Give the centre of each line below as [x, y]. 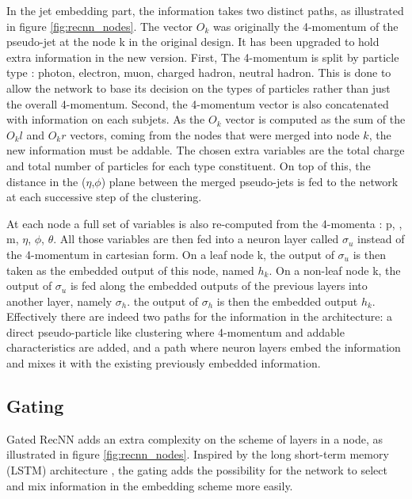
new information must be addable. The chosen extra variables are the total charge [206, 150]
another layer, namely [59, 301]
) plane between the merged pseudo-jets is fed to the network [250, 181]
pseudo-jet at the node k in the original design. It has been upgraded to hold [193, 42]
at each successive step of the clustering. [104, 197]
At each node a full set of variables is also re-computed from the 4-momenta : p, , [204, 223]
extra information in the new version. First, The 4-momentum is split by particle [203, 57]
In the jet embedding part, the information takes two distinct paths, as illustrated [205, 10]
